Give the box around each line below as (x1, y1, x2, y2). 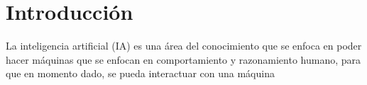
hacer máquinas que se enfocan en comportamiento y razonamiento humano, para (6, 52, 361, 67)
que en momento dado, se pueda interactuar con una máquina (6, 66, 275, 81)
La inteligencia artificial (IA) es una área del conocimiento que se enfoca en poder (6, 38, 362, 53)
